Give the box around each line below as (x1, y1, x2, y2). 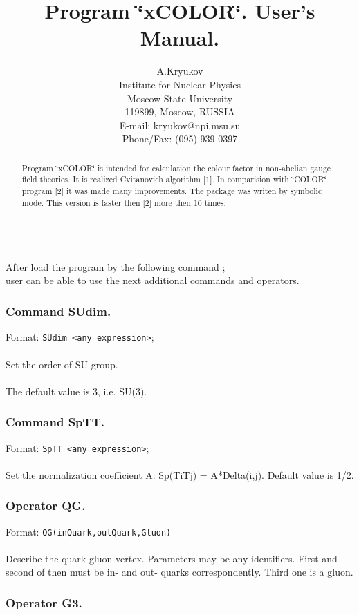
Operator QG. (6, 497, 86, 514)
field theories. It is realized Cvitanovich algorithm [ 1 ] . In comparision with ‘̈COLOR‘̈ (21, 173, 326, 185)
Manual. (140, 23, 220, 52)
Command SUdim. (6, 303, 111, 319)
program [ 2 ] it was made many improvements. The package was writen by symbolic (21, 184, 322, 196)
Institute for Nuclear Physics (119, 77, 241, 91)
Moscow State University (127, 91, 233, 105)
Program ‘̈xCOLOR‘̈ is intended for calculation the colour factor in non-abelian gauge (21, 162, 331, 173)
